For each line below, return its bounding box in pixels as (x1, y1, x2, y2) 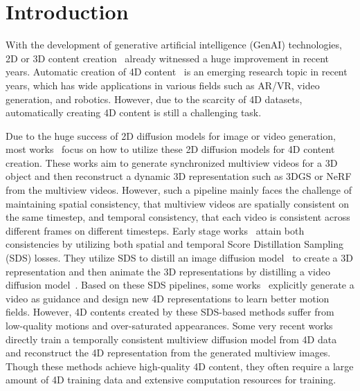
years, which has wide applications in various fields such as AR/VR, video (6, 78, 320, 92)
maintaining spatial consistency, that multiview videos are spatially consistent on (6, 196, 350, 210)
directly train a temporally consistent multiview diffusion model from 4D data (6, 331, 337, 346)
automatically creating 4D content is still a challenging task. (6, 105, 262, 120)
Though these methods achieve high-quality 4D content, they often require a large (6, 358, 354, 373)
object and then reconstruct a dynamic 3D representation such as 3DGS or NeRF (6, 169, 352, 183)
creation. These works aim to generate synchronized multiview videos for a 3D (6, 155, 338, 170)
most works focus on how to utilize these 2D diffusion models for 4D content (6, 142, 335, 156)
